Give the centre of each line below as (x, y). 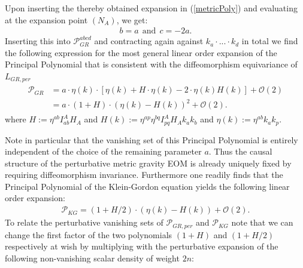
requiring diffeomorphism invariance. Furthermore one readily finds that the (144, 175)
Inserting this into (38, 41)
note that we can (262, 222)
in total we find (270, 41)
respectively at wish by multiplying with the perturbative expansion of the (142, 246)
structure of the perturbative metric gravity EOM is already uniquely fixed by (148, 163)
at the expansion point (46, 19)
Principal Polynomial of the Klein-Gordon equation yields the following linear (147, 186)
